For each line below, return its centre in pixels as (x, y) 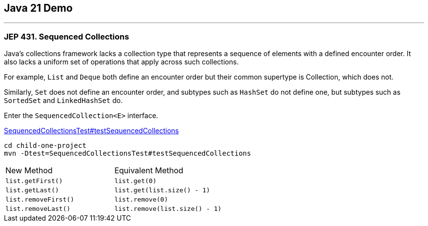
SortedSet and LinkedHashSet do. (63, 101)
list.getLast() (32, 190)
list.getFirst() (34, 181)
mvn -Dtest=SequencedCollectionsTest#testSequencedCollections (128, 154)
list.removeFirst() (40, 200)
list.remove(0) (141, 200)
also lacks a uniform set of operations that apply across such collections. (121, 62)
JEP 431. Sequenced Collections (67, 36)
